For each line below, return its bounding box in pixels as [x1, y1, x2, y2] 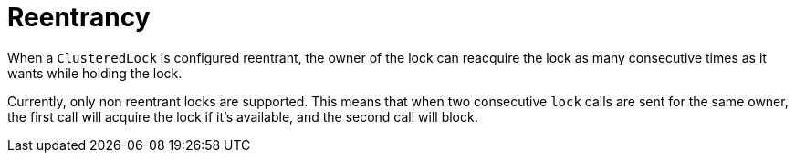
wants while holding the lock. [7, 65, 183, 81]
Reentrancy [7, 2, 151, 33]
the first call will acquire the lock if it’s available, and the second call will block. [7, 108, 478, 125]
